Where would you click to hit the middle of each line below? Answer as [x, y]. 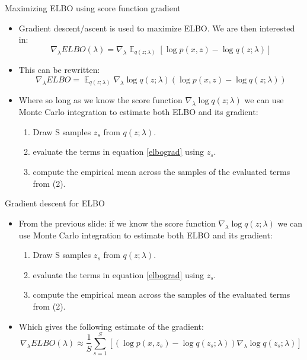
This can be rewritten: [59, 70]
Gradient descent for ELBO [55, 203]
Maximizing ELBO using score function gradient [93, 8]
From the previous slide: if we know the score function [117, 223]
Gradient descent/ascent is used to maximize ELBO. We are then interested [157, 28]
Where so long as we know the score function [100, 100]
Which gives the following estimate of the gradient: [111, 326]
